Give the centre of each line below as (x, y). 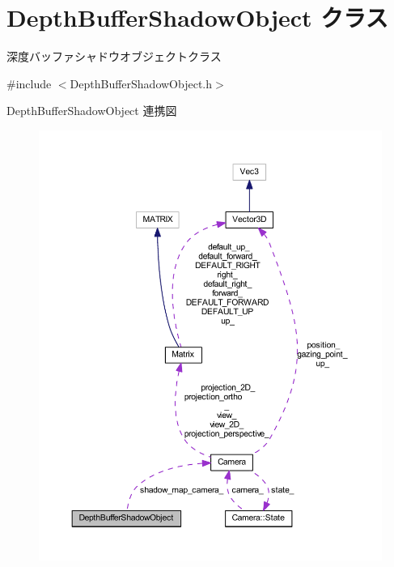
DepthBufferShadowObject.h (141, 83)
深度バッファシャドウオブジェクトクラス (114, 56)
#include (29, 83)
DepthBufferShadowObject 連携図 (92, 111)
